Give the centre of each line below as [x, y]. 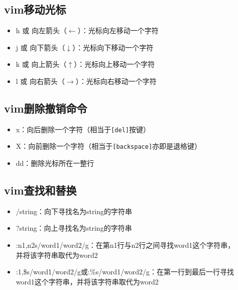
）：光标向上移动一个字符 [114, 64]
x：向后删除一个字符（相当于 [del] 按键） [83, 129]
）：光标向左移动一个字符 [118, 30]
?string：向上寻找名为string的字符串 [74, 228]
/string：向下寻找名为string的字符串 [74, 211]
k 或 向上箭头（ [41, 64]
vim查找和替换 [40, 190]
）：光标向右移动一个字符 [116, 81]
